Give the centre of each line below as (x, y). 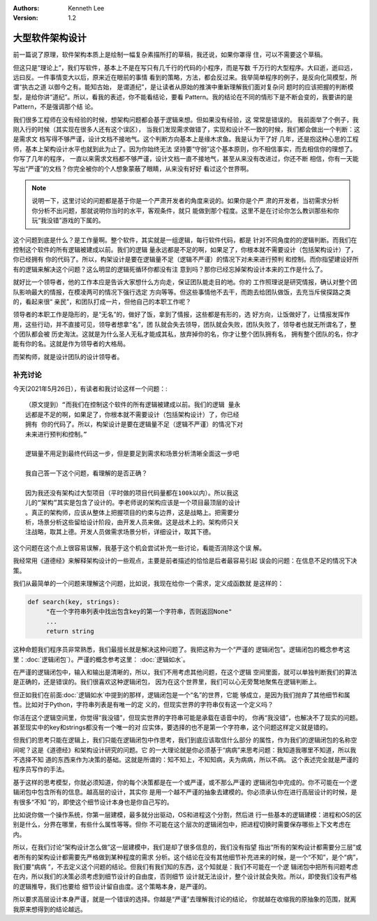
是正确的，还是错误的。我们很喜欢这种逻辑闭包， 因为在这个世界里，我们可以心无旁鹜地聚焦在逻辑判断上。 (167, 682)
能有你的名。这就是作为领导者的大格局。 (71, 344)
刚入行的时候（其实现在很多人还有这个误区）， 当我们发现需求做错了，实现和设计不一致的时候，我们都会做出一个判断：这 (186, 129)
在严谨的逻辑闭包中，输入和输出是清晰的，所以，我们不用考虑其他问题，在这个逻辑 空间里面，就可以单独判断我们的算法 (185, 672)
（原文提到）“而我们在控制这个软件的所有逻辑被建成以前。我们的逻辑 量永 (133, 405)
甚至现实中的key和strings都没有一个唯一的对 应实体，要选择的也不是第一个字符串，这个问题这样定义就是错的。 (172, 727)
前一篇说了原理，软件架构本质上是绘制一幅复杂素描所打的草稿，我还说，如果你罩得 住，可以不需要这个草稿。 (170, 55)
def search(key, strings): (74, 602)
